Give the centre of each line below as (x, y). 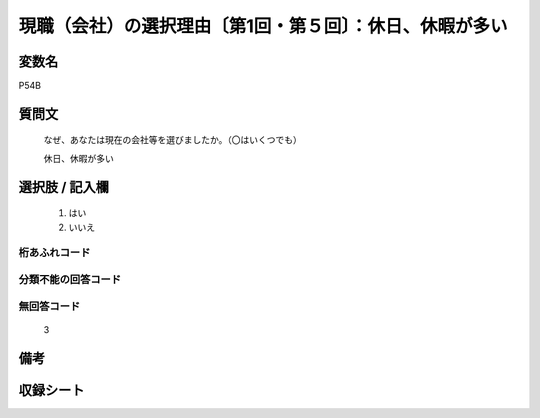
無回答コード (49, 306)
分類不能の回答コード (70, 279)
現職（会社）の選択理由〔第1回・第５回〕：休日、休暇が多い (263, 26)
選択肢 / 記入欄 (64, 186)
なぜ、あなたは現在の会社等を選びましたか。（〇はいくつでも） (172, 140)
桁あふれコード (54, 253)
